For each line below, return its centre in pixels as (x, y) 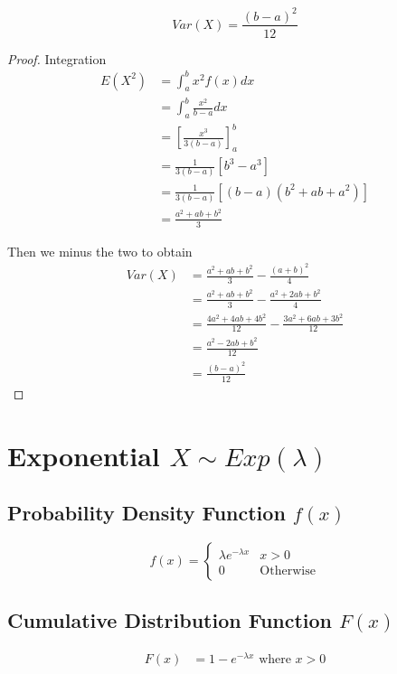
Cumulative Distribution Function (170, 620)
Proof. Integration (57, 58)
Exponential (84, 455)
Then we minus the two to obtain (100, 251)
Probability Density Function (147, 513)
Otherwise (288, 571)
